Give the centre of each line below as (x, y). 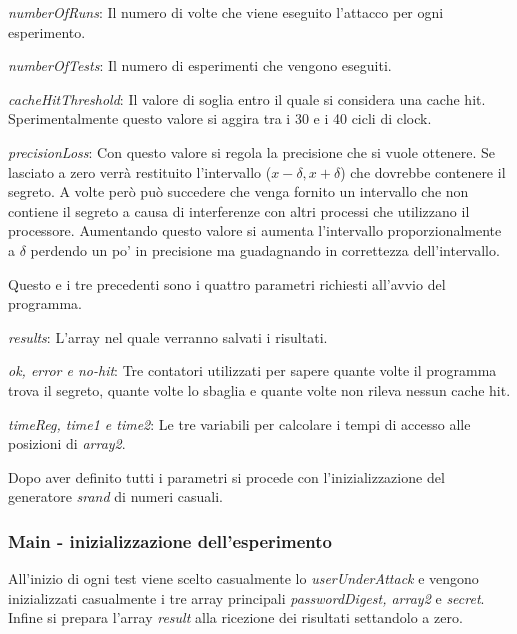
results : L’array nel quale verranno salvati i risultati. (168, 336)
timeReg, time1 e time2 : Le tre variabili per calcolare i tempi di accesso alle (239, 423)
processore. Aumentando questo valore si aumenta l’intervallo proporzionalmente (255, 230)
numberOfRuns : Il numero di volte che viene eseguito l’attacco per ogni (226, 12)
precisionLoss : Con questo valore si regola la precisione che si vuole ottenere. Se (251, 151)
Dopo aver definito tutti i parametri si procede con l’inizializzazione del (226, 476)
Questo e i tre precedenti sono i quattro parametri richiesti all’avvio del (227, 283)
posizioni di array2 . (67, 443)
